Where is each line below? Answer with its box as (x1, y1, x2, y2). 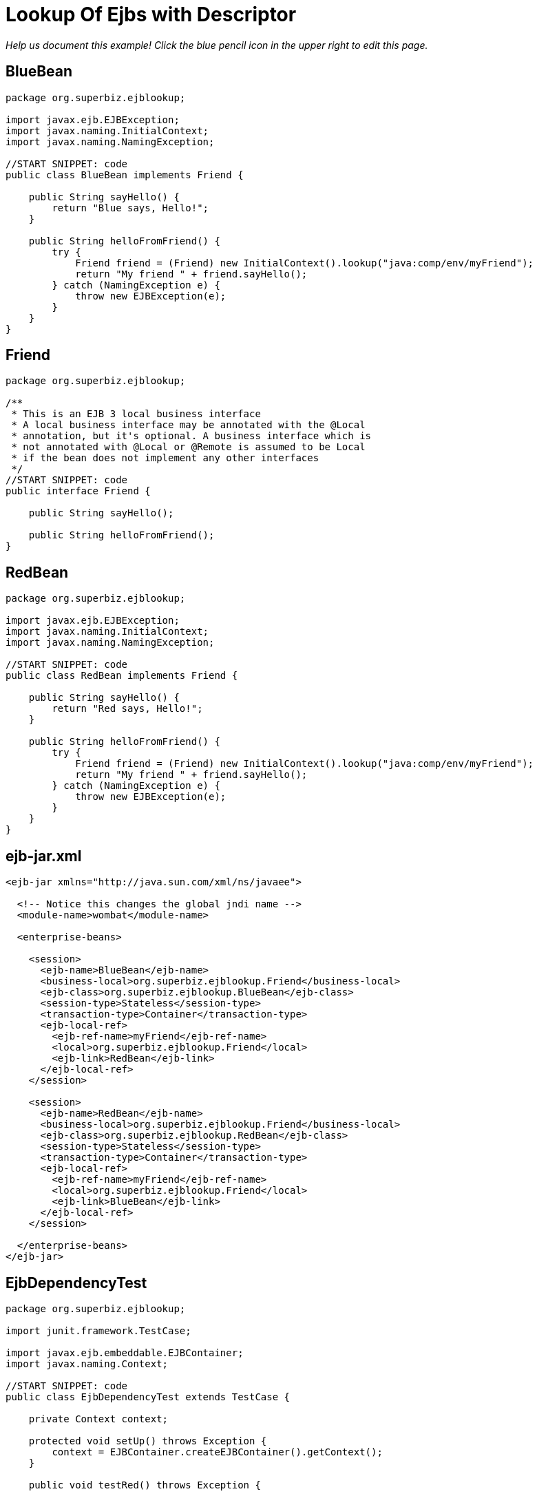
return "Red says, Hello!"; (52, 703, 203, 715)
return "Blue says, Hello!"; (52, 202, 209, 213)
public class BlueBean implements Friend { (6, 169, 244, 180)
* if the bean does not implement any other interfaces (11, 452, 319, 464)
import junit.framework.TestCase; (6, 1325, 191, 1336)
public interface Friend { (6, 485, 151, 497)
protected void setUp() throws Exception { (28, 1435, 267, 1446)
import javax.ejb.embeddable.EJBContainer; (6, 1347, 244, 1358)
